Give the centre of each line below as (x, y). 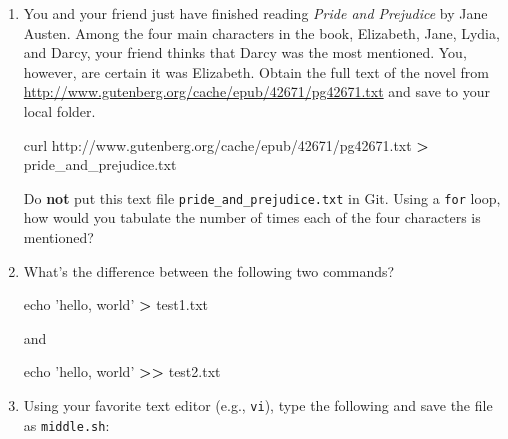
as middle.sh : (66, 424)
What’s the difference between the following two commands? (209, 270)
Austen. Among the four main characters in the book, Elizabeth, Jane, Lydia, (261, 32)
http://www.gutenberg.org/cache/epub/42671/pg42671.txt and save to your (256, 91)
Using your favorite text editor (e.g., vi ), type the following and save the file (258, 404)
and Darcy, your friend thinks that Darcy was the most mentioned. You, (245, 52)
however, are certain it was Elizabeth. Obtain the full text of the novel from (256, 71)
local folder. (59, 110)
